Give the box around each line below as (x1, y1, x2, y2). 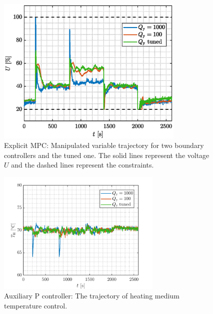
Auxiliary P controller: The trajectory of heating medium (4, 290, 179, 301)
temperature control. (4, 300, 67, 310)
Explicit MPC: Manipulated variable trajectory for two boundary (4, 140, 204, 150)
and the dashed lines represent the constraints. (11, 160, 154, 170)
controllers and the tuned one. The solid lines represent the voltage (4, 149, 209, 160)
